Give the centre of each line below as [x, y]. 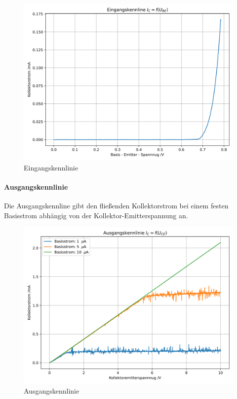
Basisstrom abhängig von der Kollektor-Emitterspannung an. [96, 215]
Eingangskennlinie [51, 167]
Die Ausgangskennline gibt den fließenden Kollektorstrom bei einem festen [116, 205]
